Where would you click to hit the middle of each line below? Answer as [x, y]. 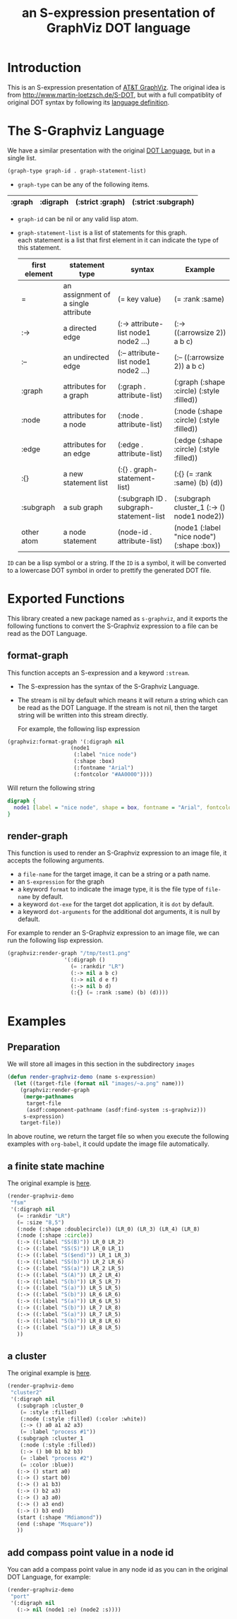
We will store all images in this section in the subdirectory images [101, 1064]
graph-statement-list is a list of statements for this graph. [102, 232]
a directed [80, 328]
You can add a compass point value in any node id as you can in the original [117, 1570]
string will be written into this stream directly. [83, 715]
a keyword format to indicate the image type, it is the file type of [110, 889]
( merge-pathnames [48, 1096]
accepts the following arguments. [56, 860]
